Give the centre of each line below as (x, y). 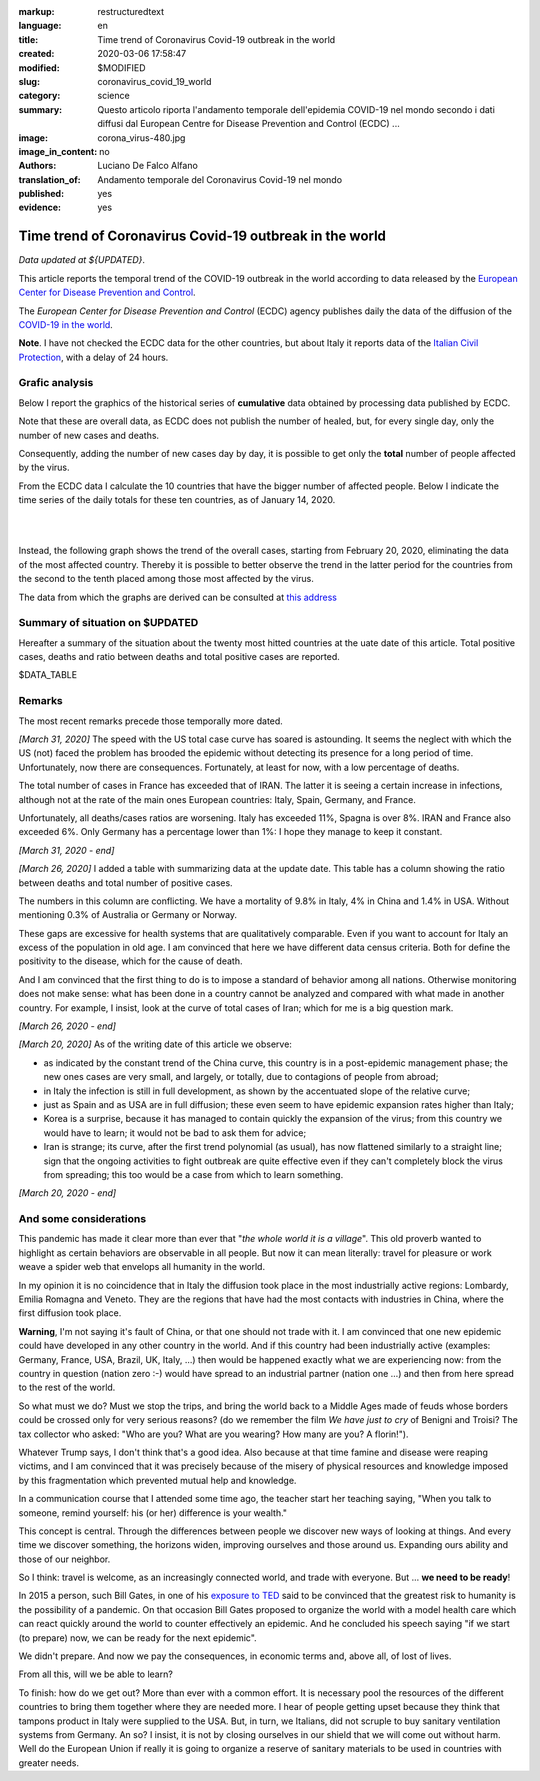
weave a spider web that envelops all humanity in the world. (141, 1267)
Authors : (37, 166)
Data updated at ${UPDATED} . (81, 260)
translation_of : (49, 179)
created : (36, 54)
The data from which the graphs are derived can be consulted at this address (177, 597)
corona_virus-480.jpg (141, 137)
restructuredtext (131, 11)
